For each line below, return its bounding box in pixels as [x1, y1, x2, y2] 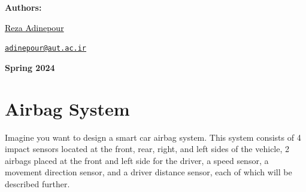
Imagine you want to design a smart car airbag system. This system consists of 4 [5, 131, 301, 143]
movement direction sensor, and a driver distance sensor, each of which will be [5, 166, 292, 178]
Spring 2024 [5, 61, 55, 73]
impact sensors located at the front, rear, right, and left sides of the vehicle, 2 [5, 143, 290, 155]
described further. [5, 177, 70, 190]
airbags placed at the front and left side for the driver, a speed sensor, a [5, 154, 269, 166]
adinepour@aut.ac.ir [5, 44, 87, 53]
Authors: [5, 1, 42, 13]
